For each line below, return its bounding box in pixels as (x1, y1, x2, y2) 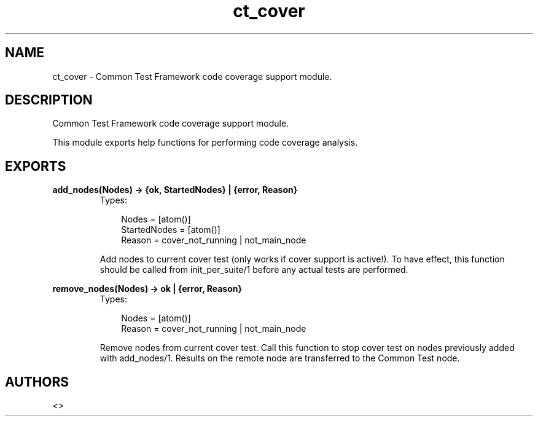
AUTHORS (5, 374, 69, 390)
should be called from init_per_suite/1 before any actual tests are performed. (99, 264, 408, 275)
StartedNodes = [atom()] (121, 224, 220, 235)
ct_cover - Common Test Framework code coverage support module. (52, 71, 332, 82)
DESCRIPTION (5, 92, 93, 108)
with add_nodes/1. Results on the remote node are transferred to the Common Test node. (99, 353, 460, 364)
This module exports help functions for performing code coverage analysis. (52, 137, 358, 148)
